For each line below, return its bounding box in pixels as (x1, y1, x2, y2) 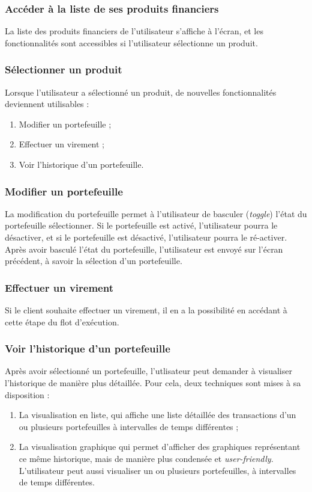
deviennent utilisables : (5, 97, 89, 110)
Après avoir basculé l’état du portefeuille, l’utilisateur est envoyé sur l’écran (5, 242, 283, 255)
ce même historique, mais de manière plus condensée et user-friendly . (19, 452, 274, 464)
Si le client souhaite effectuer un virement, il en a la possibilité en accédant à (5, 304, 287, 316)
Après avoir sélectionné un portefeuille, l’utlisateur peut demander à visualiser (5, 364, 292, 377)
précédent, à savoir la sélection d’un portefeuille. (5, 254, 182, 267)
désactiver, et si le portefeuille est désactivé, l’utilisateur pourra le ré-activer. (5, 231, 287, 243)
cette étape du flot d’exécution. (5, 315, 119, 328)
